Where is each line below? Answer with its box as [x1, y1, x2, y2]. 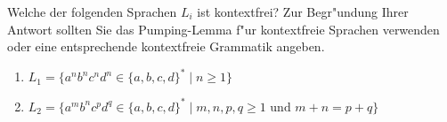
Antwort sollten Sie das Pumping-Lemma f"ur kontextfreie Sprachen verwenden [7, 19, 440, 38]
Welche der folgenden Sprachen [7, 3, 177, 20]
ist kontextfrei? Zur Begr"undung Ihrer [197, 3, 409, 20]
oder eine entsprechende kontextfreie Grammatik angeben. [7, 37, 325, 56]
